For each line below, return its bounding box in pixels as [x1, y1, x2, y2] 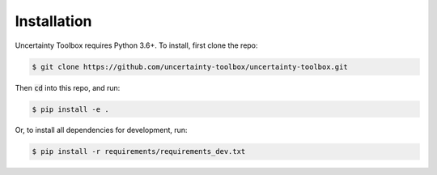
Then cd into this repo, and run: [15, 83, 121, 92]
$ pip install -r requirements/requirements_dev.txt [32, 147, 246, 156]
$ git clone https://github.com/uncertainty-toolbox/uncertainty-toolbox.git [32, 62, 348, 71]
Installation [15, 12, 92, 30]
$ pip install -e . [32, 105, 109, 113]
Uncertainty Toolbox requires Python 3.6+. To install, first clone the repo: [15, 41, 258, 50]
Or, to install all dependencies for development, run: [15, 126, 188, 135]
